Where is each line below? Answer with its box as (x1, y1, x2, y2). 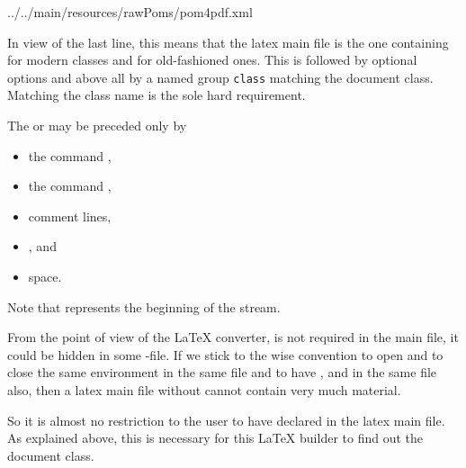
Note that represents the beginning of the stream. (7, 297, 281, 316)
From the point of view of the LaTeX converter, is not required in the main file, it (7, 328, 459, 346)
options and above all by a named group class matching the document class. (7, 67, 434, 86)
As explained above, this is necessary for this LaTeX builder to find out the (7, 428, 423, 447)
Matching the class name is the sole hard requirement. (7, 85, 306, 104)
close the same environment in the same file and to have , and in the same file (7, 363, 437, 382)
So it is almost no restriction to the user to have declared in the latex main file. (7, 410, 445, 429)
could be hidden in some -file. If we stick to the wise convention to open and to (7, 345, 444, 364)
